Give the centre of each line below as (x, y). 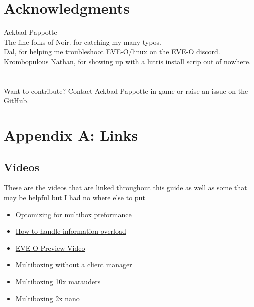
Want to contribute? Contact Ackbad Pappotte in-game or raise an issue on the (126, 91)
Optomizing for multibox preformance (74, 214)
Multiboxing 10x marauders (58, 282)
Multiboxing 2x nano (48, 298)
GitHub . (17, 101)
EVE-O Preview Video (50, 248)
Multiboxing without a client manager (74, 265)
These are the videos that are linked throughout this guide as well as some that (126, 188)
